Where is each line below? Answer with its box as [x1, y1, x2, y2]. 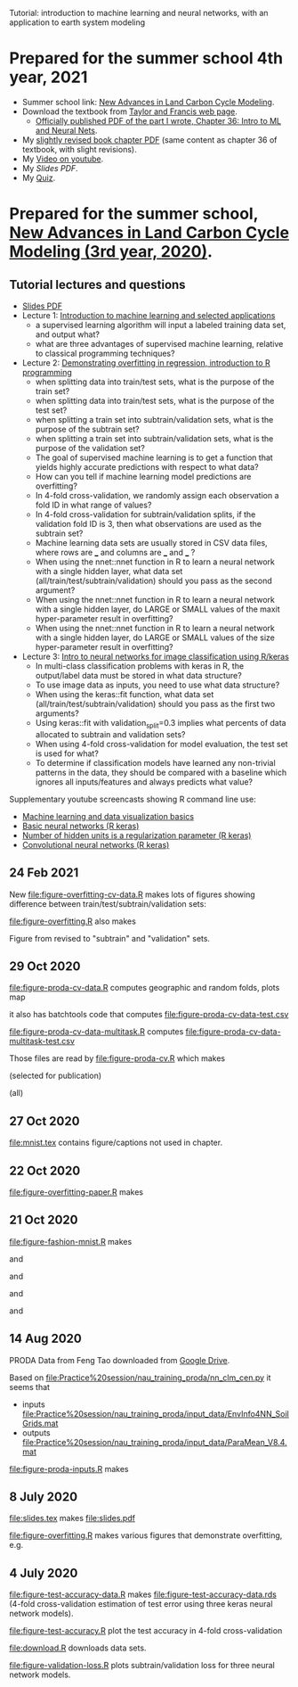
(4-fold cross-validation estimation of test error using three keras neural [9, 1599, 273, 1609]
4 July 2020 [9, 1565, 78, 1581]
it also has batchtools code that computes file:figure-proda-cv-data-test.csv [9, 1009, 289, 1020]
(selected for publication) [9, 1070, 102, 1082]
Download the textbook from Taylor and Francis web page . [21, 106, 238, 117]
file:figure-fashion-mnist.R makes [9, 1236, 133, 1247]
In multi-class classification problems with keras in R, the [35, 660, 245, 671]
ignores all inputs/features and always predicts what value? [35, 776, 254, 787]
